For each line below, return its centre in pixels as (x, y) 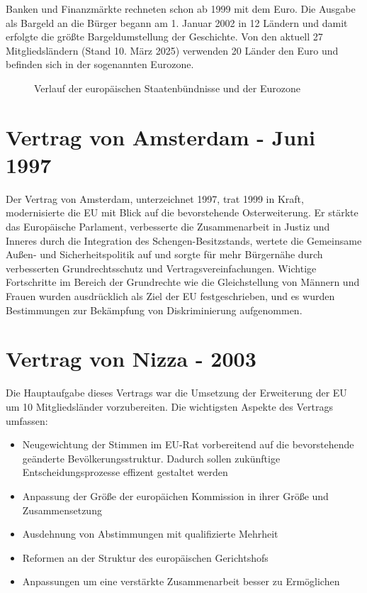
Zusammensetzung (62, 510)
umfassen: (27, 420)
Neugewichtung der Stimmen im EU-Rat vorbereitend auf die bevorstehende (188, 444)
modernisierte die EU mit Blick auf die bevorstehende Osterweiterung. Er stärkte (182, 212)
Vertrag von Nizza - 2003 (131, 359)
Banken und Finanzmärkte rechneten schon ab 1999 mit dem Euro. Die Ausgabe (181, 9)
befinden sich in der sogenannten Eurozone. (100, 64)
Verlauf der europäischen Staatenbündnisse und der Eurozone (167, 88)
